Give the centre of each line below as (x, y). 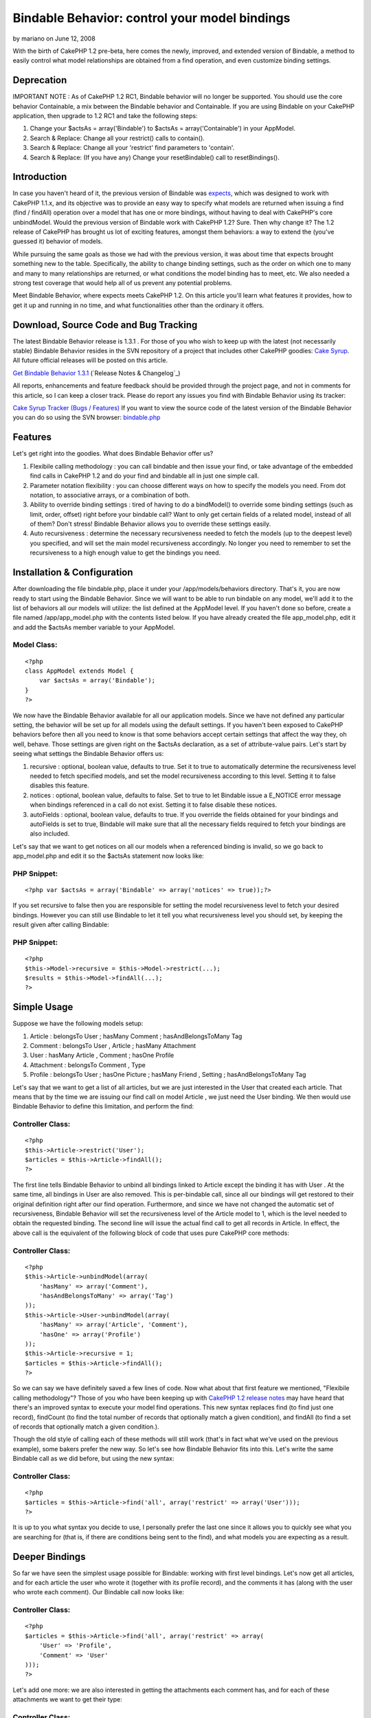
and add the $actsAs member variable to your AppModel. (94, 627)
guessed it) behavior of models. (58, 241)
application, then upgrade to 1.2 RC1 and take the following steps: (105, 116)
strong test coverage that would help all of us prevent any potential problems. (123, 283)
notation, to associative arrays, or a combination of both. (110, 495)
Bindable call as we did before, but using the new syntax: (93, 1459)
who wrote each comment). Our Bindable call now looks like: (99, 1592)
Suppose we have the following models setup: (78, 1023)
